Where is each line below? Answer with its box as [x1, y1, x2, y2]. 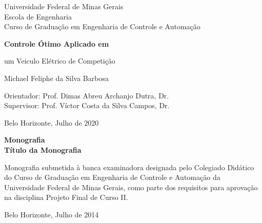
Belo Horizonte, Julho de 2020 [4, 117, 99, 128]
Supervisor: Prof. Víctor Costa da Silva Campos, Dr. [4, 100, 170, 111]
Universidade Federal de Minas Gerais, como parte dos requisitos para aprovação [4, 181, 258, 192]
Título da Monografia [4, 144, 82, 155]
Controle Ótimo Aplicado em [4, 38, 109, 49]
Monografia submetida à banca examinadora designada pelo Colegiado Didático [4, 161, 254, 172]
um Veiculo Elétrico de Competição [4, 55, 115, 66]
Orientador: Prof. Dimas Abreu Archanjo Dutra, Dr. [4, 90, 169, 100]
